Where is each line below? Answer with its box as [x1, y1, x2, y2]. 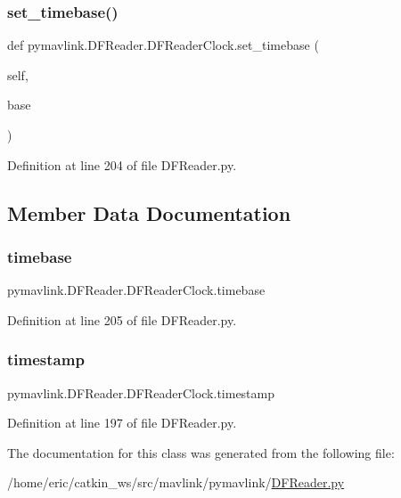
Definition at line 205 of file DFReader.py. [7, 310, 237, 329]
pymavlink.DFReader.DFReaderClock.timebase [7, 281, 266, 299]
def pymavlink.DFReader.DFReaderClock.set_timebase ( [7, 36, 319, 54]
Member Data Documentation [7, 199, 291, 226]
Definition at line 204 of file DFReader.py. [7, 155, 237, 174]
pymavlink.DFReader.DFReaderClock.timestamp [7, 383, 275, 402]
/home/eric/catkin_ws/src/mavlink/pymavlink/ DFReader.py [7, 473, 345, 492]
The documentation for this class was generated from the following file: [7, 443, 395, 461]
